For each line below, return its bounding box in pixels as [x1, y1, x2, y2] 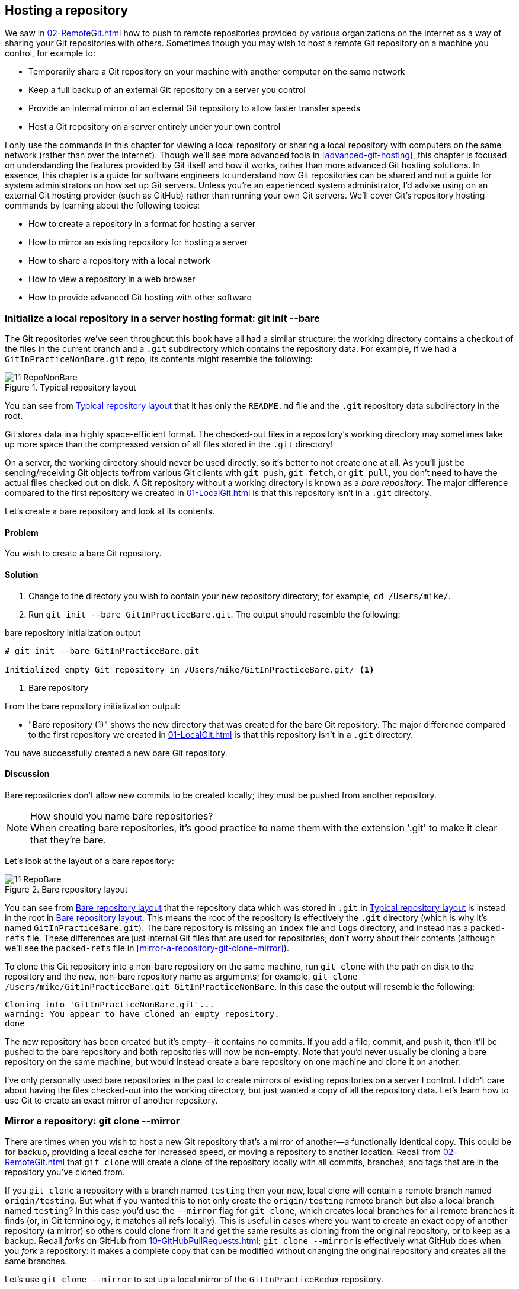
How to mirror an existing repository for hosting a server [28, 237, 248, 248]
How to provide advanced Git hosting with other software [28, 292, 252, 303]
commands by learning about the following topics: [5, 200, 200, 211]
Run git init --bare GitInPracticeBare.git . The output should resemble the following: [28, 609, 401, 619]
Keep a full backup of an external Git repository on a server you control [28, 85, 306, 95]
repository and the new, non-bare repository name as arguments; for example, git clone [5, 971, 358, 981]
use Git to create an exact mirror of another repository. [5, 1095, 218, 1105]
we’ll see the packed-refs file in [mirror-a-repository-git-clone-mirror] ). [5, 942, 289, 953]
